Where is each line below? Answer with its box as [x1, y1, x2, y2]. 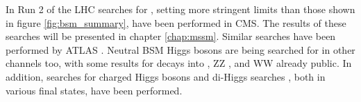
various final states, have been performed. [6, 83, 183, 97]
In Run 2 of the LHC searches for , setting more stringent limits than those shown [6, 2, 355, 16]
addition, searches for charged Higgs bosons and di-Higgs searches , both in [6, 69, 326, 83]
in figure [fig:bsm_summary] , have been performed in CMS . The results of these [6, 15, 346, 30]
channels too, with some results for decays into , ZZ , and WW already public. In [6, 56, 352, 70]
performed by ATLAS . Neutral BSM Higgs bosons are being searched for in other [6, 42, 355, 57]
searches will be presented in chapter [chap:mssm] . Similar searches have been [6, 29, 336, 43]
